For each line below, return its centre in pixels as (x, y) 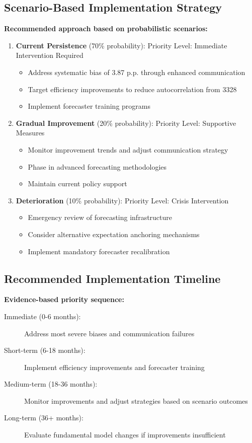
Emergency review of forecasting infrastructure (100, 217)
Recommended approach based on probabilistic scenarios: (106, 28)
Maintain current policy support (77, 183)
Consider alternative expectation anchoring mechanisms (114, 234)
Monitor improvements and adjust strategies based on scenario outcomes (136, 400)
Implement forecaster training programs (89, 106)
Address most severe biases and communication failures (109, 333)
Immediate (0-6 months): (43, 316)
